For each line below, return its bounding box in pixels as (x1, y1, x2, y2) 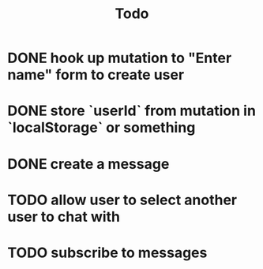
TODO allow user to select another (7, 191, 238, 209)
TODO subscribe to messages (7, 244, 208, 261)
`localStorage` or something (7, 119, 196, 136)
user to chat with (7, 207, 120, 226)
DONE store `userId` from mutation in (7, 102, 256, 120)
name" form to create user (7, 66, 185, 84)
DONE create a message (7, 155, 170, 173)
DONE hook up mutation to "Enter (7, 49, 232, 67)
